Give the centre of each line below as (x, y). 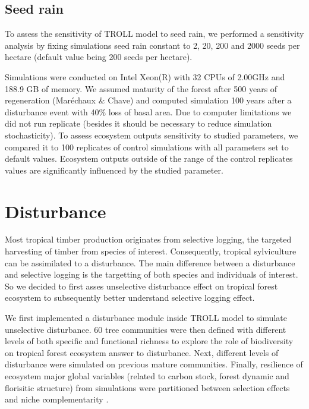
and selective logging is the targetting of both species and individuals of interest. (152, 274)
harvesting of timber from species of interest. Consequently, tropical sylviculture (151, 251)
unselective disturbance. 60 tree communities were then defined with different (146, 329)
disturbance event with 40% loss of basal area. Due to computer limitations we (148, 111)
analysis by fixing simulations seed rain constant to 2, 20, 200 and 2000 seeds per (152, 45)
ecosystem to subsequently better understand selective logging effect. (130, 298)
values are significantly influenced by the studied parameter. (114, 170)
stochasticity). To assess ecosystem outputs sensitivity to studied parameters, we (152, 135)
